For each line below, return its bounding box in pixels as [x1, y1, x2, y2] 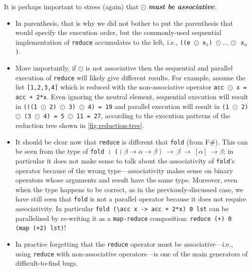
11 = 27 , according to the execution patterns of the [76, 110, 230, 121]
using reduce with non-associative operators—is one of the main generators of [15, 248, 248, 258]
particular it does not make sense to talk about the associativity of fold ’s [15, 155, 235, 165]
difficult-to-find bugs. [15, 258, 78, 268]
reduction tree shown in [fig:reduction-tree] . [15, 120, 144, 130]
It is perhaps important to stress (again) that [4, 1, 139, 11]
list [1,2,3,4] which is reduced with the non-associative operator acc [15, 82, 224, 92]
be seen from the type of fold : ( [15, 146, 118, 156]
